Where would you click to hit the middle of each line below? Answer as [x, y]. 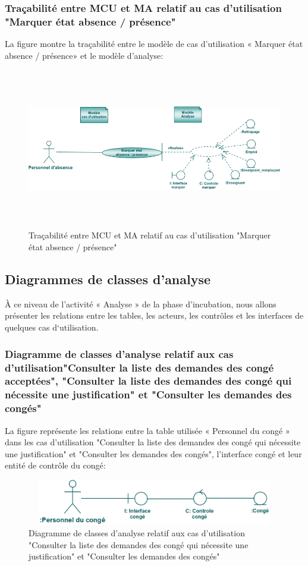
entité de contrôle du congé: [55, 465]
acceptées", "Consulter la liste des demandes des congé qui [148, 381]
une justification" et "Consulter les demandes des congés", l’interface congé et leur [153, 453]
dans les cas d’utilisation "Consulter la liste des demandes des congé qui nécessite [153, 442]
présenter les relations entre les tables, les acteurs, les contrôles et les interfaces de [154, 315]
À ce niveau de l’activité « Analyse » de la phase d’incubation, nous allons [141, 304]
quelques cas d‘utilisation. [52, 327]
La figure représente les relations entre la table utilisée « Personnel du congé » [147, 430]
